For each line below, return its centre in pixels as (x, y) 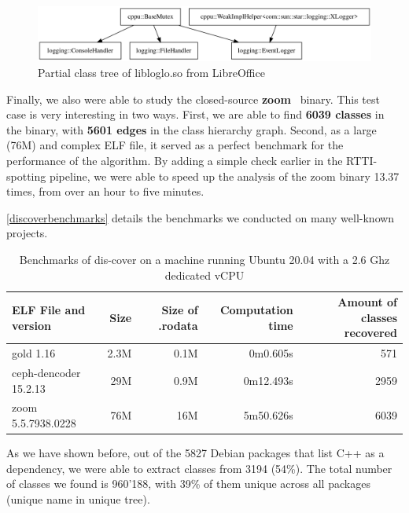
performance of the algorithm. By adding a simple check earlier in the (175, 160)
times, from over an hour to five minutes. (105, 191)
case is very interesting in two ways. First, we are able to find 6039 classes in (195, 114)
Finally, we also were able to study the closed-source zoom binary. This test (193, 99)
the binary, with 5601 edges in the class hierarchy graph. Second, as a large (192, 129)
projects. (27, 233)
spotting (26, 176)
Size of (180, 309)
